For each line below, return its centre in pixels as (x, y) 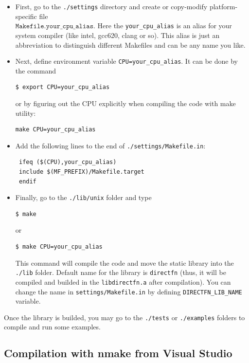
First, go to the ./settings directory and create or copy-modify (111, 6)
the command (36, 70)
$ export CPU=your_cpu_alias (62, 87)
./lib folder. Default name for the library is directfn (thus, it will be (121, 272)
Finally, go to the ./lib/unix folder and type (83, 197)
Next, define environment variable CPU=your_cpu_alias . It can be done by (126, 61)
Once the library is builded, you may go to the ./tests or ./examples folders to (124, 317)
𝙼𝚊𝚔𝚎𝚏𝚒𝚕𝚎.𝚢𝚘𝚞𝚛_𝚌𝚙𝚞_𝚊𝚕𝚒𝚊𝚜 (54, 27)
